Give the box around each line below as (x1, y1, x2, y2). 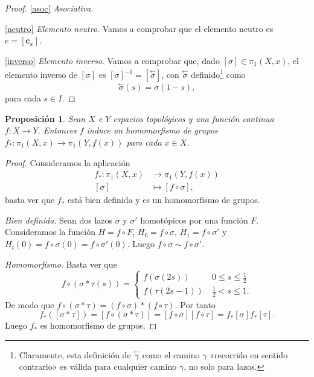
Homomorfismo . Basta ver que (5, 257, 117, 270)
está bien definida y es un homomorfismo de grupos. (68, 193, 260, 206)
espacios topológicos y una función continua (113, 112, 274, 124)
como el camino (142, 348, 200, 361)
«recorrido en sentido (210, 348, 288, 361)
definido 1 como (190, 66, 246, 81)
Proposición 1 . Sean (5, 112, 86, 124)
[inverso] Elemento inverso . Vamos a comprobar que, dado (5, 54, 220, 66)
